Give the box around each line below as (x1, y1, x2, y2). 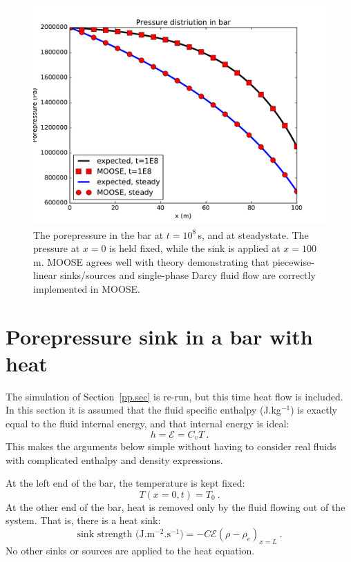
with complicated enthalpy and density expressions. (6, 452, 223, 467)
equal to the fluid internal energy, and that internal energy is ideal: (6, 416, 290, 431)
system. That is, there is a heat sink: (6, 513, 161, 527)
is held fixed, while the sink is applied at (109, 241, 281, 255)
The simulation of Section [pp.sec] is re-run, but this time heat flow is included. (6, 389, 343, 403)
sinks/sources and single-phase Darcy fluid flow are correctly (59, 268, 316, 282)
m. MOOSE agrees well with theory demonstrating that (33, 254, 269, 269)
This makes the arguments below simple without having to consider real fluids (6, 439, 336, 454)
